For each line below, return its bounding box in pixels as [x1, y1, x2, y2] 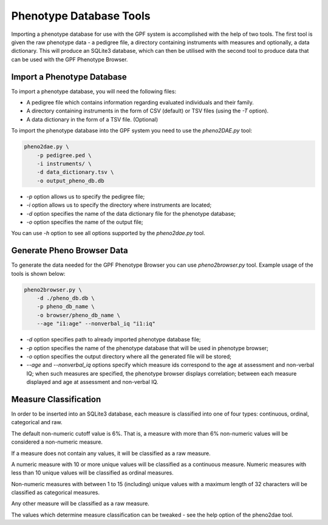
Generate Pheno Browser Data [11, 245, 128, 256]
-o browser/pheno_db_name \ [36, 312, 121, 318]
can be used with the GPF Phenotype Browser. [11, 55, 128, 63]
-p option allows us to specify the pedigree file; [26, 193, 145, 200]
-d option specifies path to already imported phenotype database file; [26, 336, 201, 343]
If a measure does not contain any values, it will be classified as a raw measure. [11, 450, 211, 457]
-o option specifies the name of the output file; [26, 218, 143, 225]
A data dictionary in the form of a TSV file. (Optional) [26, 115, 159, 123]
